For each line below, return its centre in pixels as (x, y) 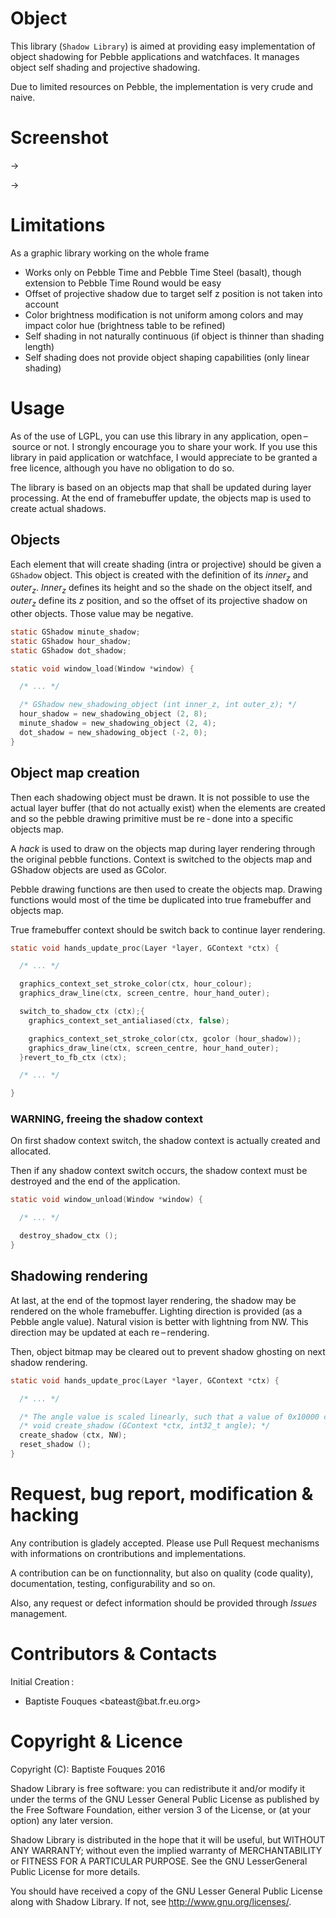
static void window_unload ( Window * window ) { (106, 1200)
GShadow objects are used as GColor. (88, 869)
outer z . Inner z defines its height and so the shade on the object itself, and (161, 589)
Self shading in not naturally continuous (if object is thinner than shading (174, 336)
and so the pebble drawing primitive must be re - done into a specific (152, 818)
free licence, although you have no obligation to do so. (122, 468)
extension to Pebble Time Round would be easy (123, 283)
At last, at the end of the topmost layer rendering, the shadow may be (153, 1300)
